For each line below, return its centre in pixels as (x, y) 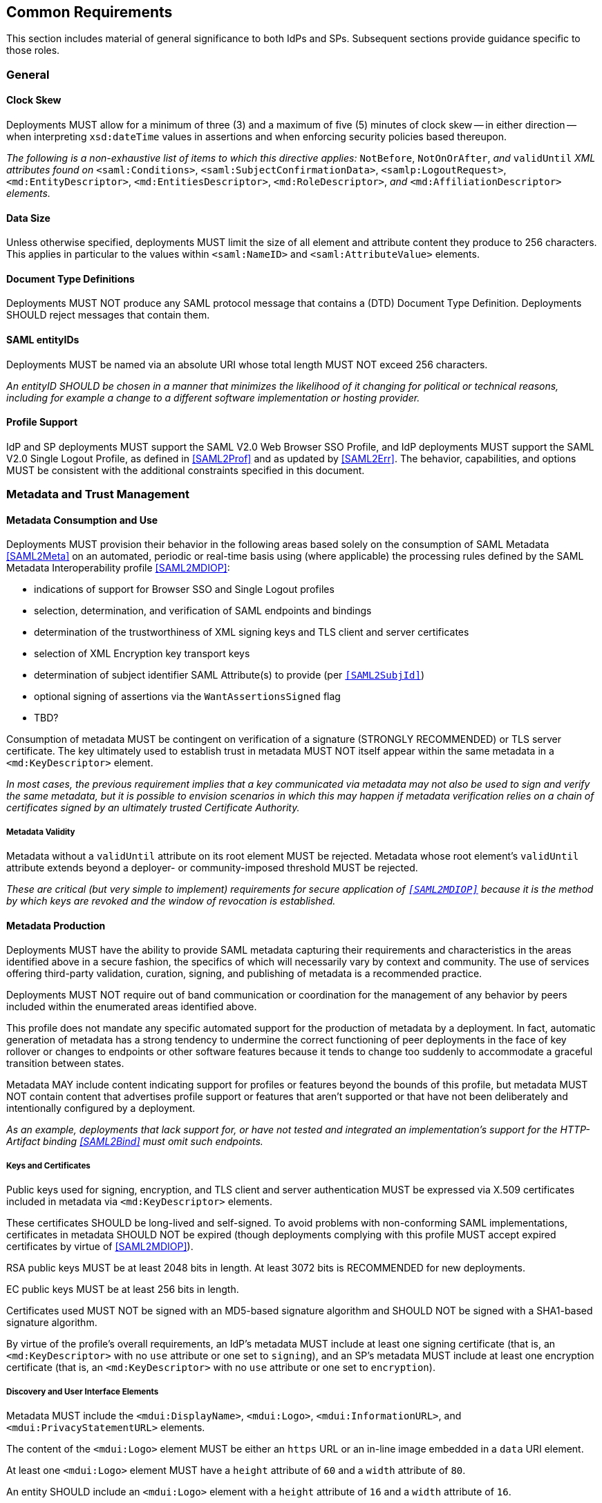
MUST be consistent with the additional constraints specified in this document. (186, 470)
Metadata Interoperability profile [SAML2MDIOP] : (118, 568)
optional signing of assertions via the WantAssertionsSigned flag (187, 697)
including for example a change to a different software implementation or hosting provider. (213, 397)
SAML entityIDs (43, 340)
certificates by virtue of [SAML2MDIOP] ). (100, 1247)
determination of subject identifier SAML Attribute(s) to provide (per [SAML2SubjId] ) (229, 675)
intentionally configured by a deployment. (101, 1108)
